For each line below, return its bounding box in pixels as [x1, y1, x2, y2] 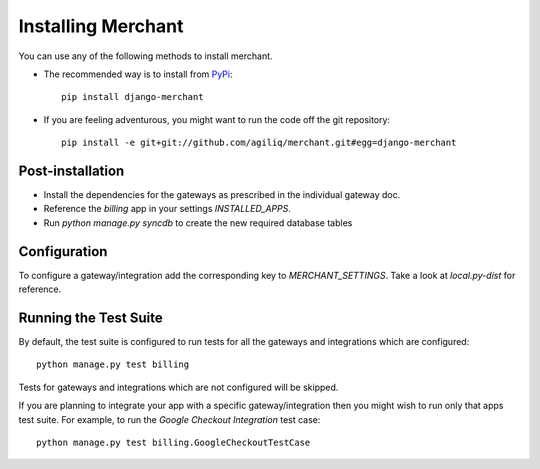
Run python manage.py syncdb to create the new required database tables [43, 216, 353, 229]
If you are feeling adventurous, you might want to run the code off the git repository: [43, 113, 390, 125]
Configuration [18, 243, 108, 260]
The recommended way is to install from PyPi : [43, 68, 233, 80]
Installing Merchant [18, 15, 184, 37]
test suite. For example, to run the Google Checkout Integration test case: [18, 413, 321, 425]
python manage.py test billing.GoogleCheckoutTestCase [36, 436, 311, 448]
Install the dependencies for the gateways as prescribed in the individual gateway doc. [43, 189, 401, 201]
